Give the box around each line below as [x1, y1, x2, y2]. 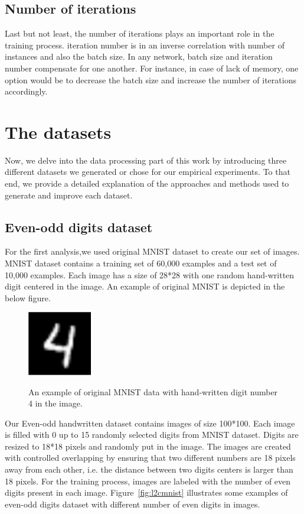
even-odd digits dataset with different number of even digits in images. [5, 497, 260, 510]
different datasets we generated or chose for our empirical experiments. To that [5, 165, 290, 178]
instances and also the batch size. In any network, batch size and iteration [5, 50, 273, 63]
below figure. [5, 291, 51, 304]
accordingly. [5, 85, 48, 97]
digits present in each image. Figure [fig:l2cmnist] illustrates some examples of [5, 486, 288, 499]
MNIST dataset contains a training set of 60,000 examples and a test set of [5, 257, 277, 269]
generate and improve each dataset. [5, 188, 133, 201]
